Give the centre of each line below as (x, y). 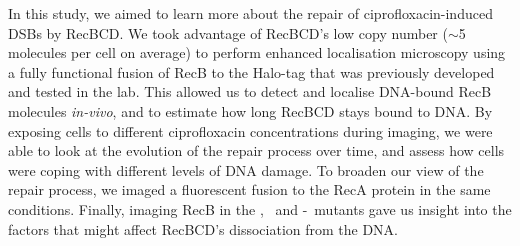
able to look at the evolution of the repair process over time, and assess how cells (256, 150)
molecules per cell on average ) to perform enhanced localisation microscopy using (257, 52)
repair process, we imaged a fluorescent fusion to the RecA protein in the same (249, 189)
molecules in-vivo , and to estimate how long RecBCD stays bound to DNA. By (250, 110)
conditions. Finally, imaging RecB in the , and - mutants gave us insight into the (260, 208)
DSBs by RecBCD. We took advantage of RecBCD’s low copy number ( (228, 32)
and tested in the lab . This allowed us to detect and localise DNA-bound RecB (250, 91)
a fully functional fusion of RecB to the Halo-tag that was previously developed (251, 71)
